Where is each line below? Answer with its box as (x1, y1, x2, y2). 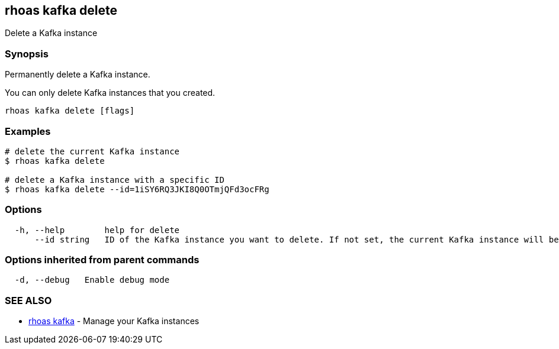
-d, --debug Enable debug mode (14, 275, 170, 285)
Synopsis (5, 47, 49, 60)
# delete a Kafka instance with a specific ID (5, 174, 224, 185)
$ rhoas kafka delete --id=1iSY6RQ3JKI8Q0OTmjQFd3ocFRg (5, 184, 269, 194)
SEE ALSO (5, 294, 52, 306)
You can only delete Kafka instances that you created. (5, 88, 216, 98)
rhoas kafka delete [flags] (5, 106, 135, 116)
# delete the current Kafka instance (5, 146, 180, 156)
